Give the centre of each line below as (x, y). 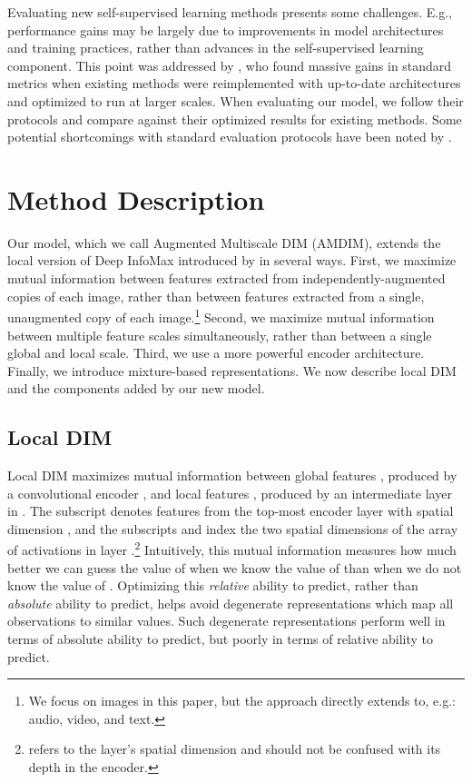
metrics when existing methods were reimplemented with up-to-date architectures (234, 83)
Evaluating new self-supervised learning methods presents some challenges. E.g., (230, 12)
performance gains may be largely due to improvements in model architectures (226, 30)
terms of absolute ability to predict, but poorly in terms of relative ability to (221, 639)
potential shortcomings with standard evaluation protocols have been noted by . (230, 137)
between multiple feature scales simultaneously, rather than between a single (220, 335)
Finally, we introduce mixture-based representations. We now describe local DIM (232, 370)
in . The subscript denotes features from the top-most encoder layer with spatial (231, 511)
